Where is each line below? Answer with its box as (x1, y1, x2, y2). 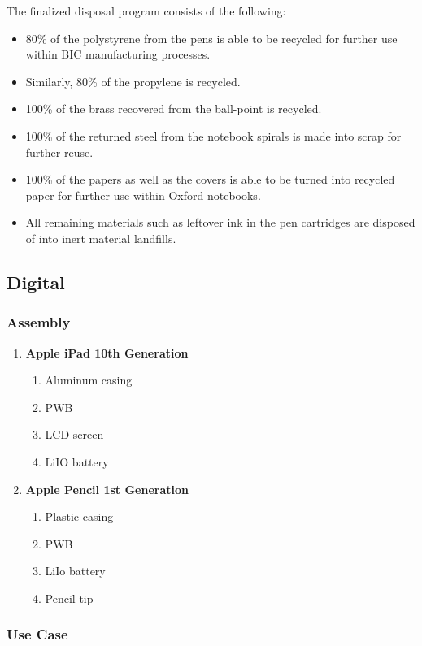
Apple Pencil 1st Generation (25, 480, 189, 497)
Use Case (7, 624, 68, 644)
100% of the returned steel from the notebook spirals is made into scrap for (25, 127, 402, 144)
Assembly (7, 312, 71, 332)
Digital (7, 269, 65, 294)
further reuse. (25, 143, 94, 160)
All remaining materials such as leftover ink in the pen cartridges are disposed (25, 214, 415, 231)
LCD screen (45, 426, 104, 443)
